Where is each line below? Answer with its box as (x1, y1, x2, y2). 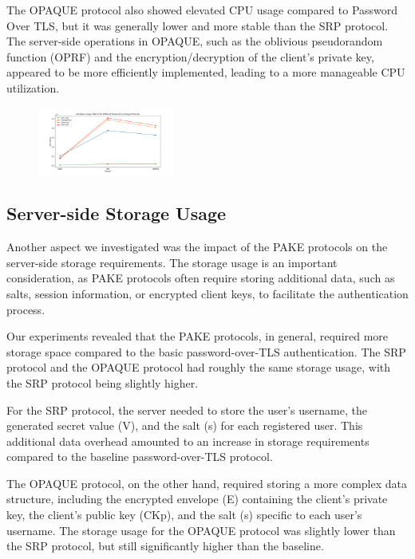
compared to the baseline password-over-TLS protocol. (6, 448, 273, 465)
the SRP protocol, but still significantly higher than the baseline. (6, 537, 324, 554)
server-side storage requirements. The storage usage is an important (6, 254, 338, 270)
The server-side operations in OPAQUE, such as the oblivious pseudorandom (6, 33, 383, 49)
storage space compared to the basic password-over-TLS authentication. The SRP (6, 343, 406, 360)
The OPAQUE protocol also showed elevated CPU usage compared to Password (6, 2, 398, 18)
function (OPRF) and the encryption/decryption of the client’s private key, (6, 48, 374, 65)
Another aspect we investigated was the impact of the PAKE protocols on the (6, 238, 388, 255)
